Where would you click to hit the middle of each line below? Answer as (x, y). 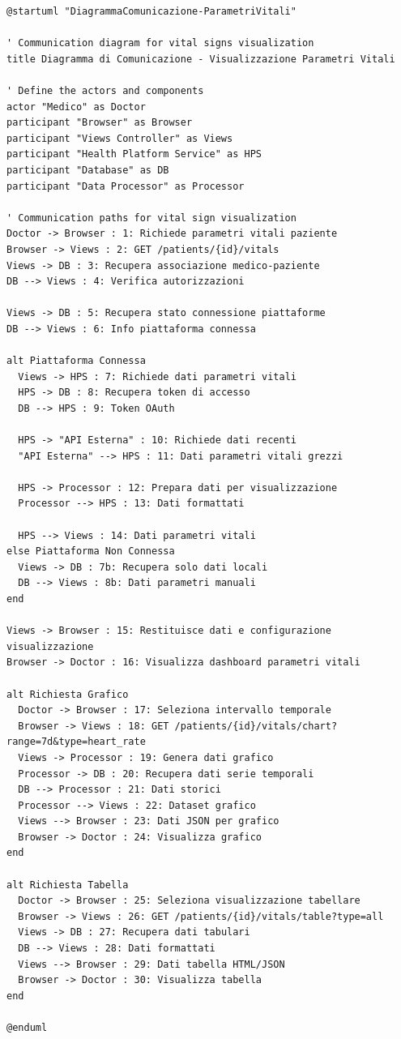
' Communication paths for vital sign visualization (151, 218)
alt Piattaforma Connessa (76, 361)
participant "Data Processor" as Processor (126, 186)
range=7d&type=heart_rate (76, 742)
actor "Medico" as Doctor (76, 107)
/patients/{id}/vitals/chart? (256, 726)
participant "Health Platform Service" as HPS (134, 154)
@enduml (27, 1028)
